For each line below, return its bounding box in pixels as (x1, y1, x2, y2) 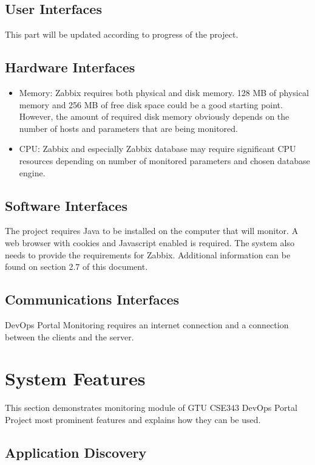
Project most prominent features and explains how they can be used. (5, 413, 261, 425)
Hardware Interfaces (5, 58, 135, 77)
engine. (19, 166, 46, 179)
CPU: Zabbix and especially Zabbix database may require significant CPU (19, 142, 296, 155)
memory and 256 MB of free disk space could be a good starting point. (19, 98, 283, 111)
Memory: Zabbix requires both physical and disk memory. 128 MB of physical (19, 86, 309, 98)
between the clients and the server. (5, 330, 134, 343)
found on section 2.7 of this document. (5, 260, 148, 273)
